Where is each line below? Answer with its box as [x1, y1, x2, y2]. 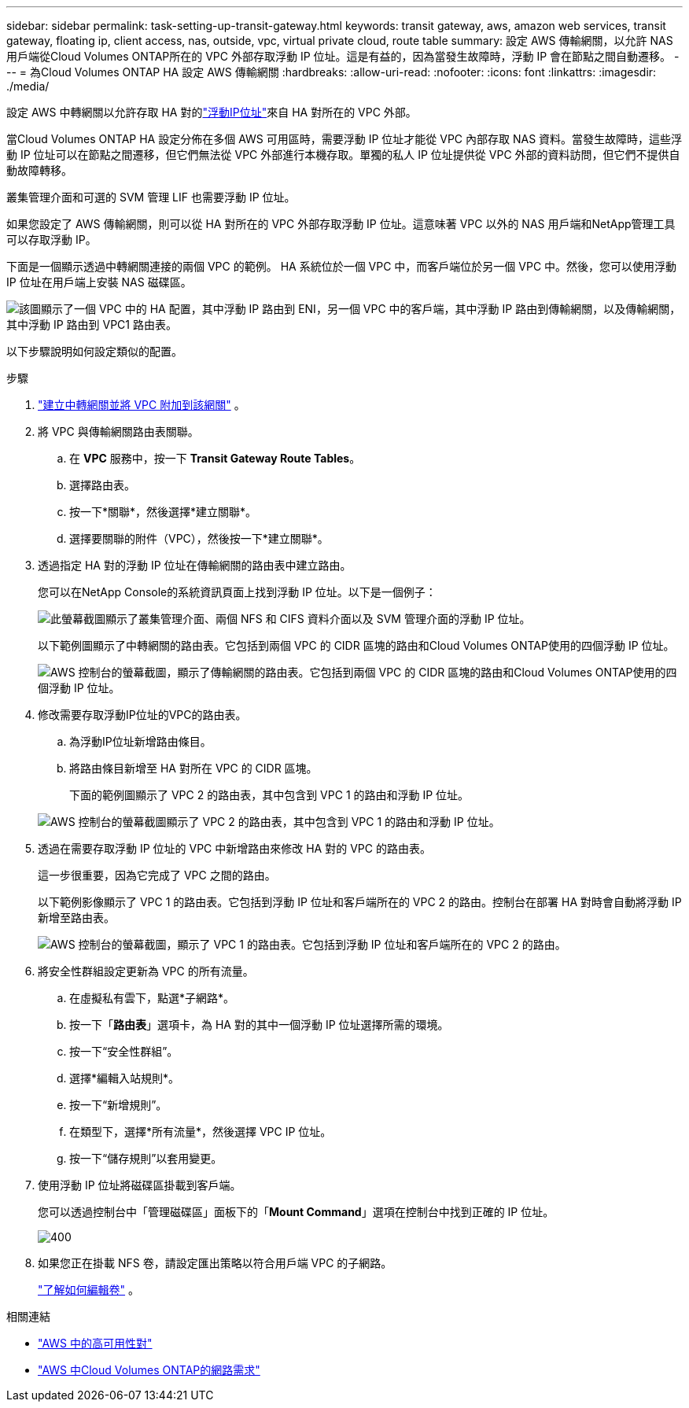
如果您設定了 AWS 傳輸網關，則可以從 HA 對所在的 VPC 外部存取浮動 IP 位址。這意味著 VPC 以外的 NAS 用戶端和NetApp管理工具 [6, 217, 676, 230]
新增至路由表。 [38, 911, 115, 924]
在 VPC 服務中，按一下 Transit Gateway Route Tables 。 [69, 452, 361, 465]
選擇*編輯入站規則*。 [69, 1071, 180, 1085]
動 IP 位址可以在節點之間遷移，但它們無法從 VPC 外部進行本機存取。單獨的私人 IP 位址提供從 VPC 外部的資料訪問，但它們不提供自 [6, 148, 680, 161]
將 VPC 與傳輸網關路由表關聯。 [38, 425, 199, 438]
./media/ [6, 79, 50, 93]
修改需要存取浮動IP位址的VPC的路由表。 [38, 708, 247, 721]
